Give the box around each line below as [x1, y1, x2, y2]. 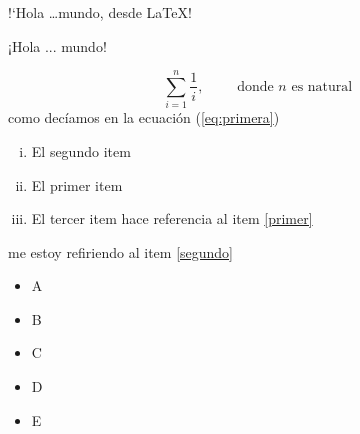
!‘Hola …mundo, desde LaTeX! [8, 2, 192, 22]
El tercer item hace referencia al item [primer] [31, 208, 313, 229]
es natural [291, 79, 353, 94]
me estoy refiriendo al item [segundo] [8, 241, 234, 262]
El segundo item [31, 140, 131, 161]
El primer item [31, 174, 123, 195]
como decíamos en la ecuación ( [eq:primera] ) [8, 107, 280, 128]
